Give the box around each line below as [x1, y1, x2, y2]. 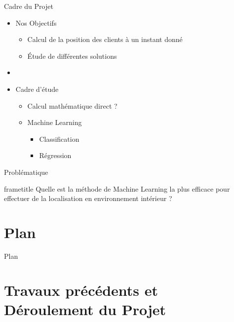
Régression [39, 150, 72, 161]
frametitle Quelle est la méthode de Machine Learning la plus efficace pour [4, 183, 230, 194]
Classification [39, 133, 79, 144]
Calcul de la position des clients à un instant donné [27, 34, 183, 44]
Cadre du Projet [4, 1, 53, 11]
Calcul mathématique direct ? [27, 100, 117, 111]
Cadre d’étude [15, 83, 59, 94]
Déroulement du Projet [4, 299, 166, 319]
